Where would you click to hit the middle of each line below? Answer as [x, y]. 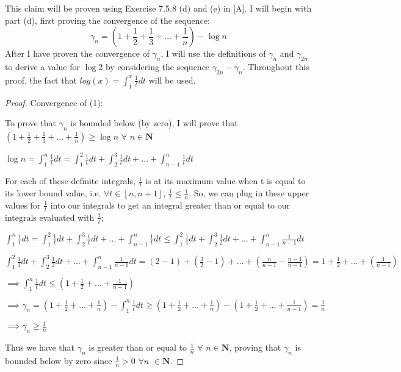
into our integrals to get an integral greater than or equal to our [170, 205]
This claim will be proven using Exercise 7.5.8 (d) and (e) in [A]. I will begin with [158, 8]
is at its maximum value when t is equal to [226, 181]
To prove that [31, 123]
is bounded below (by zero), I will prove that [154, 123]
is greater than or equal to [138, 347]
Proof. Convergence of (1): [54, 102]
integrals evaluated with [50, 217]
